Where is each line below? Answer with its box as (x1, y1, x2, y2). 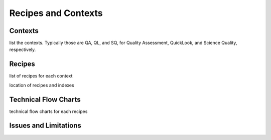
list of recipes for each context (9, 73, 73, 79)
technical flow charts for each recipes (9, 108, 88, 114)
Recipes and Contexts (9, 7, 103, 18)
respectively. (9, 46, 36, 52)
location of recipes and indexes (9, 82, 75, 88)
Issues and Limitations (9, 121, 81, 130)
